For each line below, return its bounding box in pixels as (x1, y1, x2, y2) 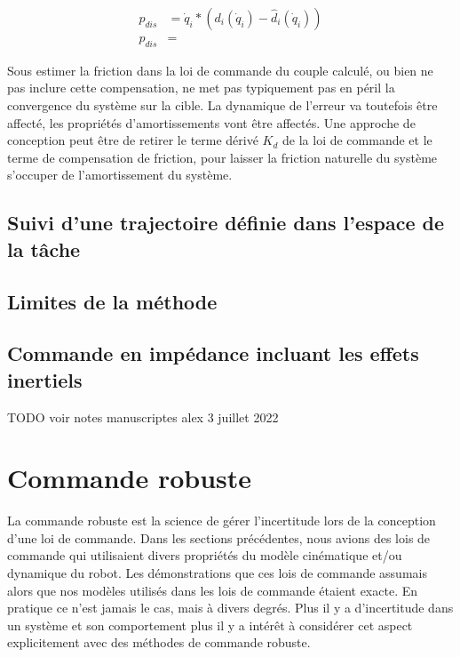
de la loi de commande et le (282, 131, 432, 149)
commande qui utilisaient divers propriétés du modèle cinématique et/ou (7, 546, 402, 565)
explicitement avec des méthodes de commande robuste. (7, 633, 311, 652)
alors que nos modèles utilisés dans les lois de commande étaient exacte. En (7, 581, 417, 599)
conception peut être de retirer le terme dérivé (7, 131, 258, 149)
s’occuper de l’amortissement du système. (7, 165, 233, 184)
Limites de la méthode (7, 287, 218, 315)
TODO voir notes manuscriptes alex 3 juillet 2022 (7, 407, 279, 426)
